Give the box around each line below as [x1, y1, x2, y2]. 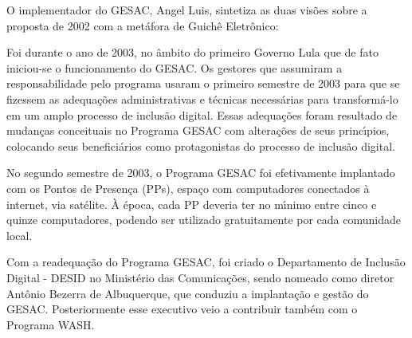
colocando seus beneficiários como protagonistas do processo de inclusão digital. [6, 137, 395, 154]
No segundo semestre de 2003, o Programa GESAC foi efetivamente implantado [6, 164, 395, 181]
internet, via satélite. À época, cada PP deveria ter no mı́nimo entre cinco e [6, 195, 377, 212]
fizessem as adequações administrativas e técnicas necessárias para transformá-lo [6, 90, 398, 107]
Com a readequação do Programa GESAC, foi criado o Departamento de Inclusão [6, 253, 406, 270]
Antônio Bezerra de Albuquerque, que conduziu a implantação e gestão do [6, 285, 369, 301]
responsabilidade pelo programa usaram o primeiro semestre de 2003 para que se [6, 75, 400, 92]
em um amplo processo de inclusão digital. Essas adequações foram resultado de [6, 106, 398, 123]
